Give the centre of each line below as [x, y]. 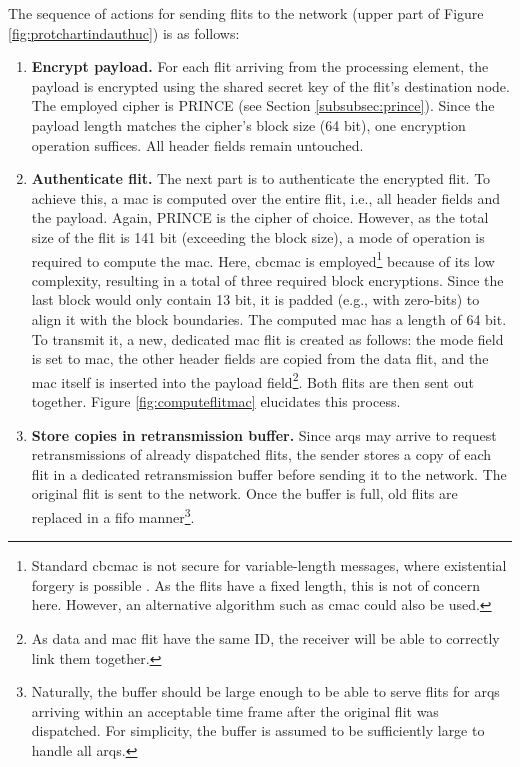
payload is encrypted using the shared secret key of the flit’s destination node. [270, 85]
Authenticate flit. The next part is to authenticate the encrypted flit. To [261, 178]
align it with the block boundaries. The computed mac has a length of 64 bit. [269, 318]
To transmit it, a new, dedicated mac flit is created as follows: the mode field [267, 338]
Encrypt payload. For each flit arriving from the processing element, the [260, 66]
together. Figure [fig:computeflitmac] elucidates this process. [216, 401]
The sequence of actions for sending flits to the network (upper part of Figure [246, 13]
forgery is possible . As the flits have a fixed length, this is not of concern [256, 584]
